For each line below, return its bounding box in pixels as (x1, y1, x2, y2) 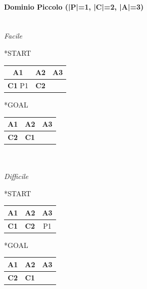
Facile (4, 30, 22, 41)
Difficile (4, 171, 28, 182)
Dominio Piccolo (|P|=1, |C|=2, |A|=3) (4, 1, 144, 12)
